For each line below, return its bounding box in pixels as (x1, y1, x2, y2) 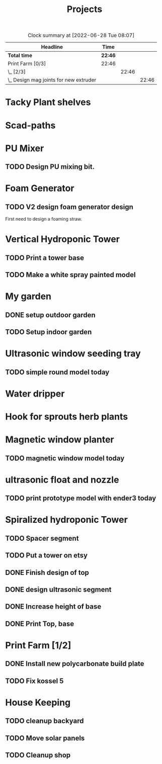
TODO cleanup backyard (5, 717, 84, 725)
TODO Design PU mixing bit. (5, 162, 95, 171)
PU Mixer (5, 142, 44, 154)
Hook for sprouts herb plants (5, 411, 128, 423)
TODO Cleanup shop (5, 751, 71, 759)
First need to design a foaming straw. (5, 216, 82, 222)
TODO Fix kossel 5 (5, 677, 64, 685)
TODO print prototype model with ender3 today (5, 494, 156, 503)
